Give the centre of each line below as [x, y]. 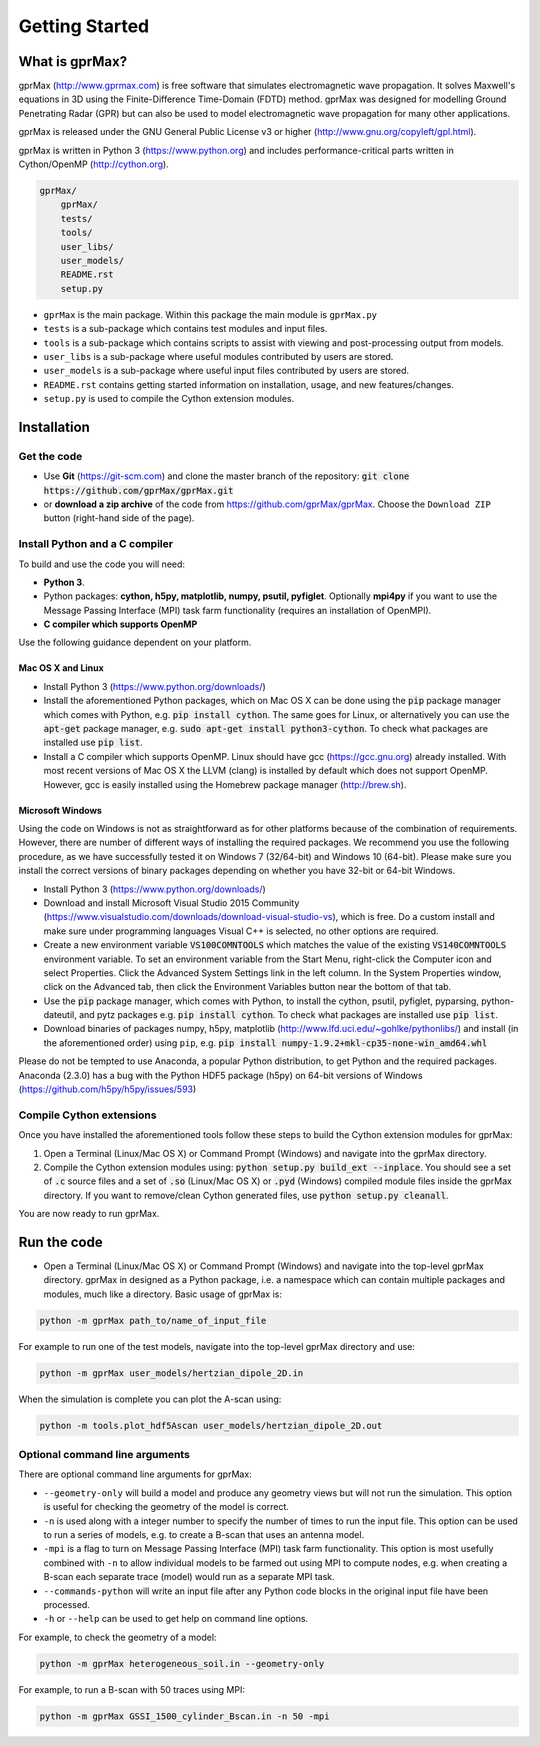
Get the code [50, 456]
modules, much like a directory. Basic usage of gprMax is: [162, 1294]
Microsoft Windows [60, 810]
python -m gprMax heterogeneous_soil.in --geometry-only [182, 1663]
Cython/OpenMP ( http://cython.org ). [93, 164]
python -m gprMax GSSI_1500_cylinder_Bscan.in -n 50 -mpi [184, 1716]
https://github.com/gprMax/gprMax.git [138, 490]
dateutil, [60, 1015]
